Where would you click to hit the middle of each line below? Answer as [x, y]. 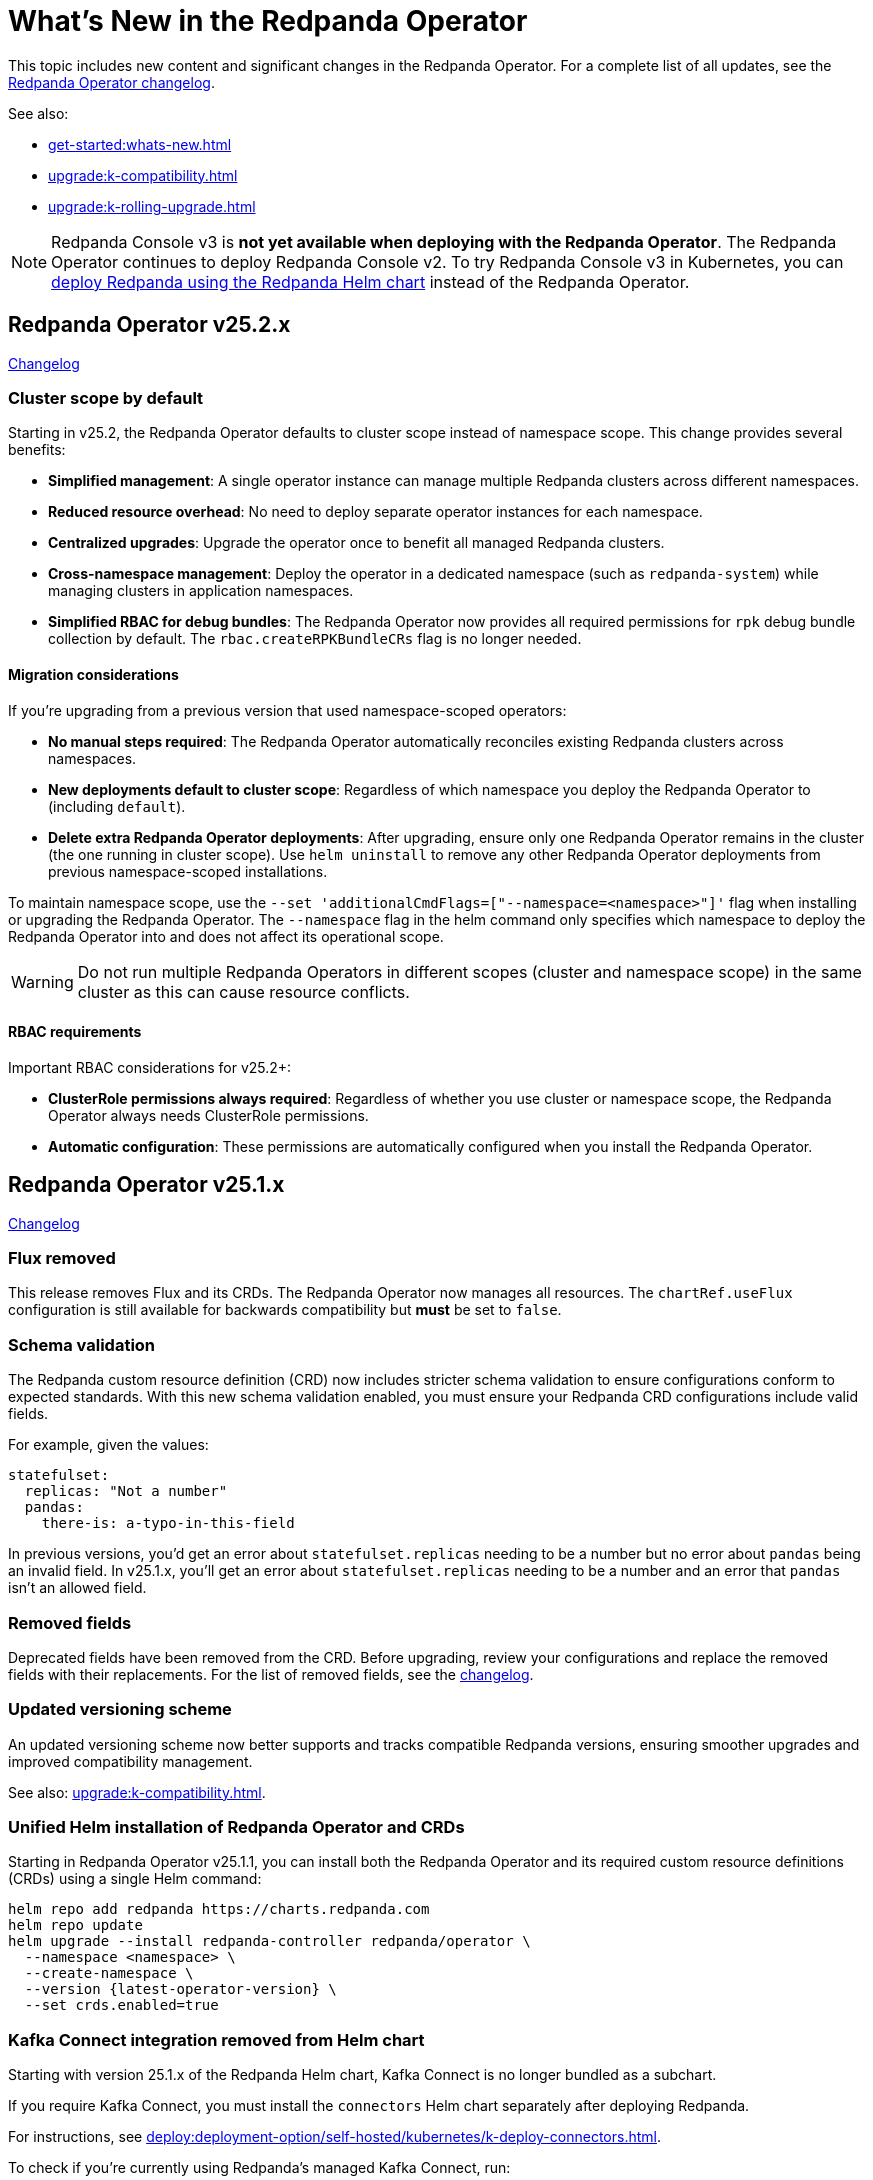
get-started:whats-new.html [140, 144]
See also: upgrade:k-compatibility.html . [137, 1792]
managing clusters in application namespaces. [201, 591]
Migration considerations [93, 674]
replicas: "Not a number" [126, 1491]
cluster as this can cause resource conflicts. [243, 991]
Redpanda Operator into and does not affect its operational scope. [226, 936]
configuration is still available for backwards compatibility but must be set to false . [285, 1310]
